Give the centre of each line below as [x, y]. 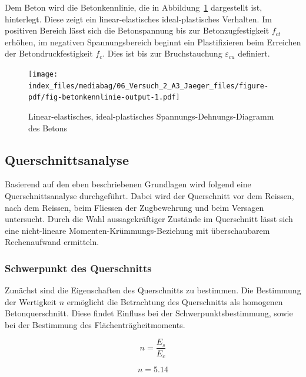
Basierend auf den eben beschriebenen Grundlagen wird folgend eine [128, 184]
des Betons [48, 128]
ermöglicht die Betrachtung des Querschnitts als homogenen [175, 301]
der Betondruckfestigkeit [49, 53]
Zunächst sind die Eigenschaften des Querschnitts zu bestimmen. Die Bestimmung [153, 290]
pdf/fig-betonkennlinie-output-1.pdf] [104, 97]
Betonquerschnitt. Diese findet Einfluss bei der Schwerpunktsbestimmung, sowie [149, 313]
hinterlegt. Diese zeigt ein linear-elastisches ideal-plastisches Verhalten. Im [138, 19]
